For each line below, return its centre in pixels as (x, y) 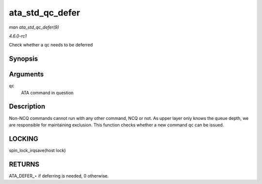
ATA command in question (47, 93)
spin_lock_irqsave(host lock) (37, 150)
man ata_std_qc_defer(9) (34, 27)
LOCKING (24, 139)
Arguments (26, 75)
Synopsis (24, 59)
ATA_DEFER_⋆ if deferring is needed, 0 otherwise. (59, 176)
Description (27, 107)
